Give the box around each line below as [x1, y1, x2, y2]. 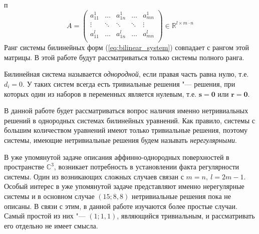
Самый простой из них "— [4, 210, 86, 221]
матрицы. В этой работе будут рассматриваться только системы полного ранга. [4, 52, 244, 62]
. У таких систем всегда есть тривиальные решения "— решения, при [23, 79, 235, 89]
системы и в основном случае [4, 190, 95, 201]
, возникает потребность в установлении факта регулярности [54, 161, 239, 172]
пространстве [4, 161, 45, 172]
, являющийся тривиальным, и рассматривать [117, 210, 255, 221]
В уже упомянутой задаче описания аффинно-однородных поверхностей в [4, 151, 229, 162]
